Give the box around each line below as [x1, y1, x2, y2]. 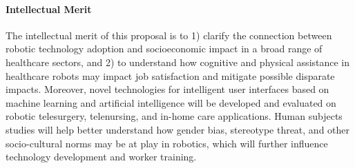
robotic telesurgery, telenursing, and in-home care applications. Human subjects [6, 109, 343, 123]
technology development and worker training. [6, 149, 197, 164]
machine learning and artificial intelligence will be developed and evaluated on [6, 95, 336, 109]
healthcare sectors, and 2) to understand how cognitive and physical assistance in [6, 54, 350, 69]
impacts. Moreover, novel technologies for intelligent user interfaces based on [6, 82, 329, 96]
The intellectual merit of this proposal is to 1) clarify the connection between [6, 28, 332, 42]
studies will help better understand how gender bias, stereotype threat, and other [6, 122, 350, 136]
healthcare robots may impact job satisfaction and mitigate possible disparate [6, 68, 335, 83]
